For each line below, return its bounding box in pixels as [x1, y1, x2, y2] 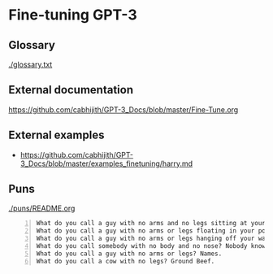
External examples [8, 128, 105, 142]
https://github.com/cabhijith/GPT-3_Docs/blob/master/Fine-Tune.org [8, 104, 239, 115]
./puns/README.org [8, 203, 76, 213]
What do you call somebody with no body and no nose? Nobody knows [36, 242, 270, 250]
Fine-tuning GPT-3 [8, 6, 138, 24]
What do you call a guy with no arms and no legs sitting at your [36, 220, 266, 228]
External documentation [8, 83, 134, 97]
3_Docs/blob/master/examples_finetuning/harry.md [19, 159, 193, 168]
